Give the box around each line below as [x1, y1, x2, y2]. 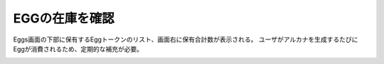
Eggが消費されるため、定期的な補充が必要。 [13, 44, 144, 53]
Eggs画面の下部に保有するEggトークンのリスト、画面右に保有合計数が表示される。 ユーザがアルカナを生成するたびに [13, 35, 358, 44]
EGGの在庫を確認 [13, 11, 115, 26]
